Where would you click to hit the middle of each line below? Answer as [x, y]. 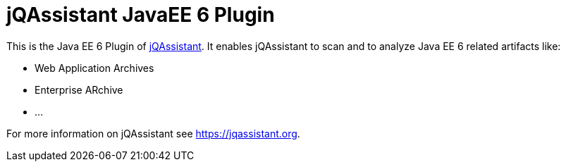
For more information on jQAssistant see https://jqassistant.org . [153, 133]
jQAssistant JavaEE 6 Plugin [141, 15]
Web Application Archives [94, 68]
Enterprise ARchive [79, 89]
